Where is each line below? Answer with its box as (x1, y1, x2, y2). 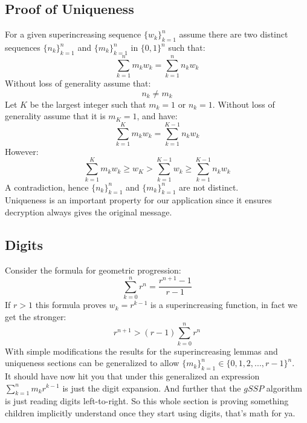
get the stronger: (5, 310, 66, 323)
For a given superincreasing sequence (5, 28, 141, 41)
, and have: (137, 110, 178, 122)
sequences (5, 41, 40, 53)
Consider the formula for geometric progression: (5, 263, 181, 276)
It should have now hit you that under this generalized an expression (5, 369, 260, 382)
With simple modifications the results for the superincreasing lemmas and (5, 344, 278, 357)
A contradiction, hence (5, 180, 89, 193)
